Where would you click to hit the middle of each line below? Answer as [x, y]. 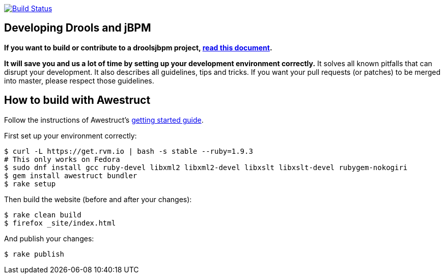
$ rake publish [34, 254]
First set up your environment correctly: [71, 135]
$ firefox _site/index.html [60, 223]
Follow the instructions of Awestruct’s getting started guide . [104, 120]
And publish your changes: [49, 238]
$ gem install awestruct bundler [71, 175]
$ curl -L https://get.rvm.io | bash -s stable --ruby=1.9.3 [129, 151]
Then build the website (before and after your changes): [98, 199]
